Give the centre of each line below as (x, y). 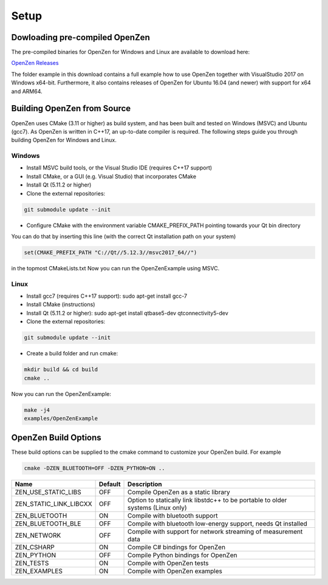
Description (145, 484)
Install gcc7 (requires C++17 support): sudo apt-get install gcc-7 (107, 296)
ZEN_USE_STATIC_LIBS (48, 492)
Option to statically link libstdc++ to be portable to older (207, 500)
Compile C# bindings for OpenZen (177, 547)
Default (110, 484)
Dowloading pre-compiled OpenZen (80, 37)
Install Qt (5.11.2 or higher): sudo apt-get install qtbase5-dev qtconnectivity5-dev (127, 313)
